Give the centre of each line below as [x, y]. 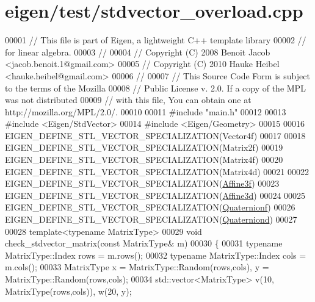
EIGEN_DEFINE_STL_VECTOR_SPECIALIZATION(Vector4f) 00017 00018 [155, 135]
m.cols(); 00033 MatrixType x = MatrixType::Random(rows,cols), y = [137, 267]
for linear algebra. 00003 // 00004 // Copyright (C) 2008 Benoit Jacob [138, 52]
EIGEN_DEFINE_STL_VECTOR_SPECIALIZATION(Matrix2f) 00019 [144, 147]
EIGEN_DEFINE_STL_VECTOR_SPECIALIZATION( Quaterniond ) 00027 [151, 219]
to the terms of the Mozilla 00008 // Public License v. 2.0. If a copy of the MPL [155, 88]
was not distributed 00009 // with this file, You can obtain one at [128, 100]
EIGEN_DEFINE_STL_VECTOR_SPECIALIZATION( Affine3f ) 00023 [142, 183]
